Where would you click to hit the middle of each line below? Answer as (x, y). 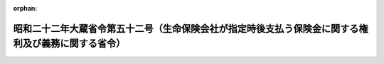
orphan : (25, 8)
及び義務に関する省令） (74, 44)
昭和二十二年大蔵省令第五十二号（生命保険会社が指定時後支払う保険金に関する (186, 28)
